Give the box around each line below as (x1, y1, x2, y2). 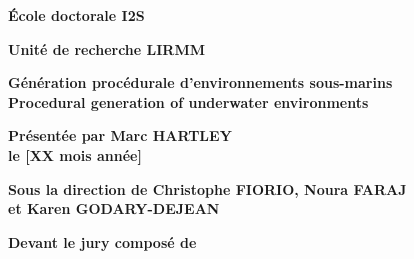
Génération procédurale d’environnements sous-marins (8, 72, 393, 93)
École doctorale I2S (8, 5, 145, 25)
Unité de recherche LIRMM (8, 38, 206, 59)
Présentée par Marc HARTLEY (8, 125, 232, 146)
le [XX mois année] (8, 144, 142, 165)
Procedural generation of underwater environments (8, 91, 369, 112)
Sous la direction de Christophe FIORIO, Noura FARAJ (8, 178, 407, 199)
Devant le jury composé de (8, 231, 197, 252)
